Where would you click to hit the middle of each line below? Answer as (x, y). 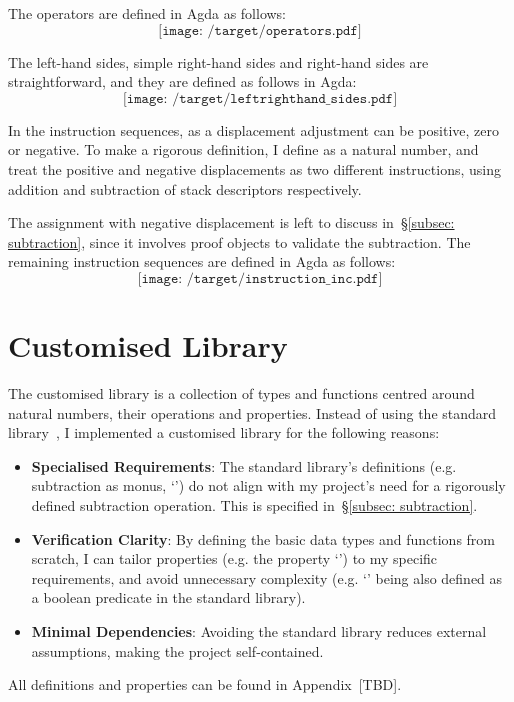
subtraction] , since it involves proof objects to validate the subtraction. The (239, 241)
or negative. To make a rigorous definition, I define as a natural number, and (243, 149)
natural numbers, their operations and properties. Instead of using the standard (252, 412)
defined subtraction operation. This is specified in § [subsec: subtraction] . (254, 505)
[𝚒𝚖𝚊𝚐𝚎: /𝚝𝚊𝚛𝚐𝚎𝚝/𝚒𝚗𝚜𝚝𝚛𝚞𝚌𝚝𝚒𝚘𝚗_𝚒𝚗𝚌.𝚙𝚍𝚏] (260, 278)
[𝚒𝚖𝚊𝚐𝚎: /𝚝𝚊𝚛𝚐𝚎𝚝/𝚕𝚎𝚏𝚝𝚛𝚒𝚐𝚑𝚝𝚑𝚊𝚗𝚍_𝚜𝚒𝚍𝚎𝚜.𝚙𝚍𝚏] (260, 98)
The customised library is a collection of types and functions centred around (241, 393)
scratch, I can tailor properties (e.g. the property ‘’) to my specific (234, 558)
